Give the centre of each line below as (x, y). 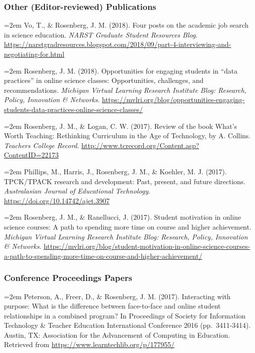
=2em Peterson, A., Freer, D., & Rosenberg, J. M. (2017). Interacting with (117, 296)
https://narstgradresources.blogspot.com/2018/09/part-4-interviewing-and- (118, 44)
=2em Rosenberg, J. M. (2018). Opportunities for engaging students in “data (121, 70)
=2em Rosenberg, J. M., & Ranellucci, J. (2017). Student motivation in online (123, 217)
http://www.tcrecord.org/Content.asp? (140, 145)
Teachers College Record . (42, 145)
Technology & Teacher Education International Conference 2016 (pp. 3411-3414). (127, 325)
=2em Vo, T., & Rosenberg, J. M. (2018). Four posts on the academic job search (126, 25)
